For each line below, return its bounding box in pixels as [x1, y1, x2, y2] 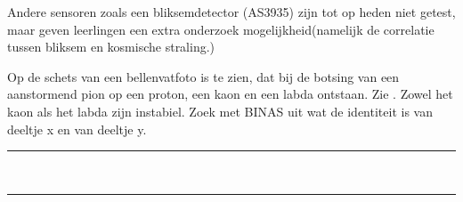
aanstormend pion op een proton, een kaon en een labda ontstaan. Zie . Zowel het [7, 85, 453, 103]
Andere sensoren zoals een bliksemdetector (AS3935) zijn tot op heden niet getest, [7, 3, 456, 20]
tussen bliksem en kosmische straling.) [7, 37, 215, 56]
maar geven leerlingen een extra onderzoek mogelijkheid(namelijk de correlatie [7, 20, 435, 38]
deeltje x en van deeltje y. [7, 119, 147, 138]
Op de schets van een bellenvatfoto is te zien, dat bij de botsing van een [7, 67, 400, 85]
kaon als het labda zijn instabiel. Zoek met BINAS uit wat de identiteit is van [7, 101, 433, 120]
